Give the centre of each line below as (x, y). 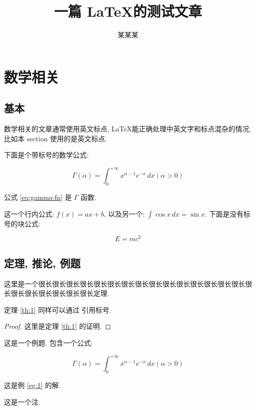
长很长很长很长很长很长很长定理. (57, 293)
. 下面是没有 (224, 213)
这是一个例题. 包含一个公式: (48, 343)
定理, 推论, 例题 (42, 263)
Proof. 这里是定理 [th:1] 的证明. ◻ (58, 326)
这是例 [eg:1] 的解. (32, 385)
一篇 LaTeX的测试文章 (128, 11)
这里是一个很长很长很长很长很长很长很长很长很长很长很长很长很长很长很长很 (128, 283)
